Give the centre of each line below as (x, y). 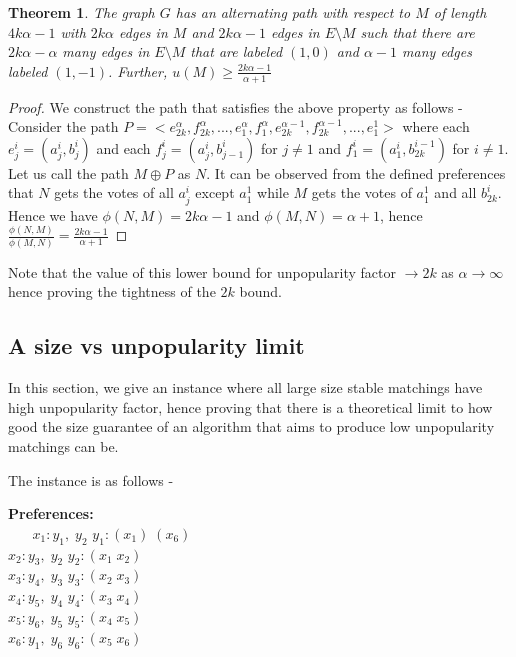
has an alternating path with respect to (293, 12)
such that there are (417, 31)
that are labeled (236, 51)
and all (455, 192)
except (215, 192)
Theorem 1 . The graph (81, 12)
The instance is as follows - (91, 479)
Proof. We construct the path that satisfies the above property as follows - (235, 106)
